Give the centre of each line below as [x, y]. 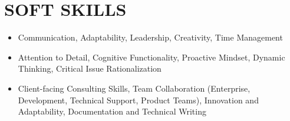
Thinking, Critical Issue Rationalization [90, 68]
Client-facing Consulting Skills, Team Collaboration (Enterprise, [134, 88]
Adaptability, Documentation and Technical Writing [112, 111]
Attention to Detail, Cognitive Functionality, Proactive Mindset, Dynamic [151, 57]
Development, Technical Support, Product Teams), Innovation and [138, 100]
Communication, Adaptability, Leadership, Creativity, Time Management [150, 37]
